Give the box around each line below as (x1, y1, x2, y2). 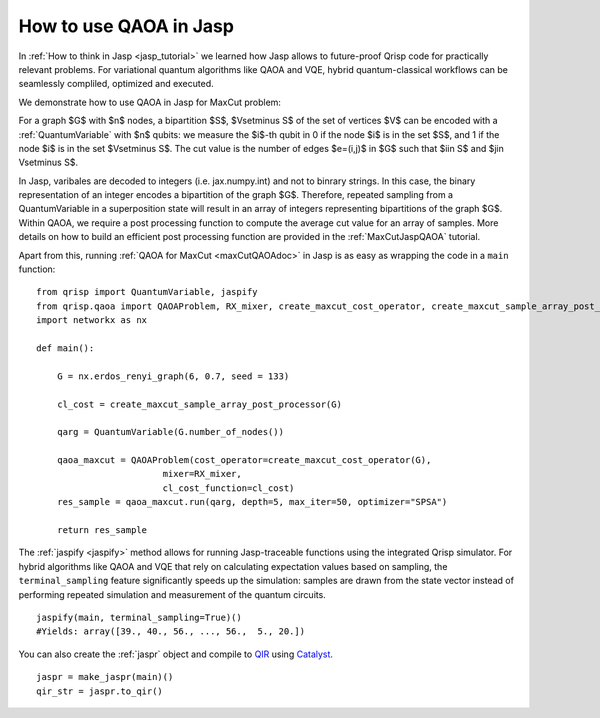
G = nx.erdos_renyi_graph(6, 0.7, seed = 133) (56, 370, 290, 382)
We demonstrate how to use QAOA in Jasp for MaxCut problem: (18, 96, 282, 108)
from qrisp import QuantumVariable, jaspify (36, 286, 259, 298)
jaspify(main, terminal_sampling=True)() (36, 612, 242, 623)
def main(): (36, 342, 95, 354)
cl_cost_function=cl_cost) (162, 482, 295, 494)
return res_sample (56, 525, 148, 536)
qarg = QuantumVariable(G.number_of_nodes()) (56, 426, 285, 438)
